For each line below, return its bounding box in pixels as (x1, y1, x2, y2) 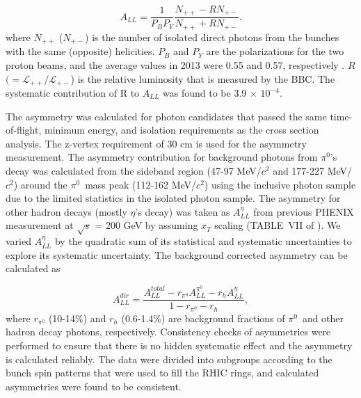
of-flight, (6, 122, 42, 137)
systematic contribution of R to (6, 86, 140, 100)
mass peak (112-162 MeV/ (85, 177, 197, 191)
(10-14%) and (48, 310, 106, 325)
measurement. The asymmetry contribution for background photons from (6, 150, 318, 164)
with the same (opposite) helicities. (6, 44, 155, 58)
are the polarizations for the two (206, 44, 344, 58)
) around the (13, 177, 67, 191)
